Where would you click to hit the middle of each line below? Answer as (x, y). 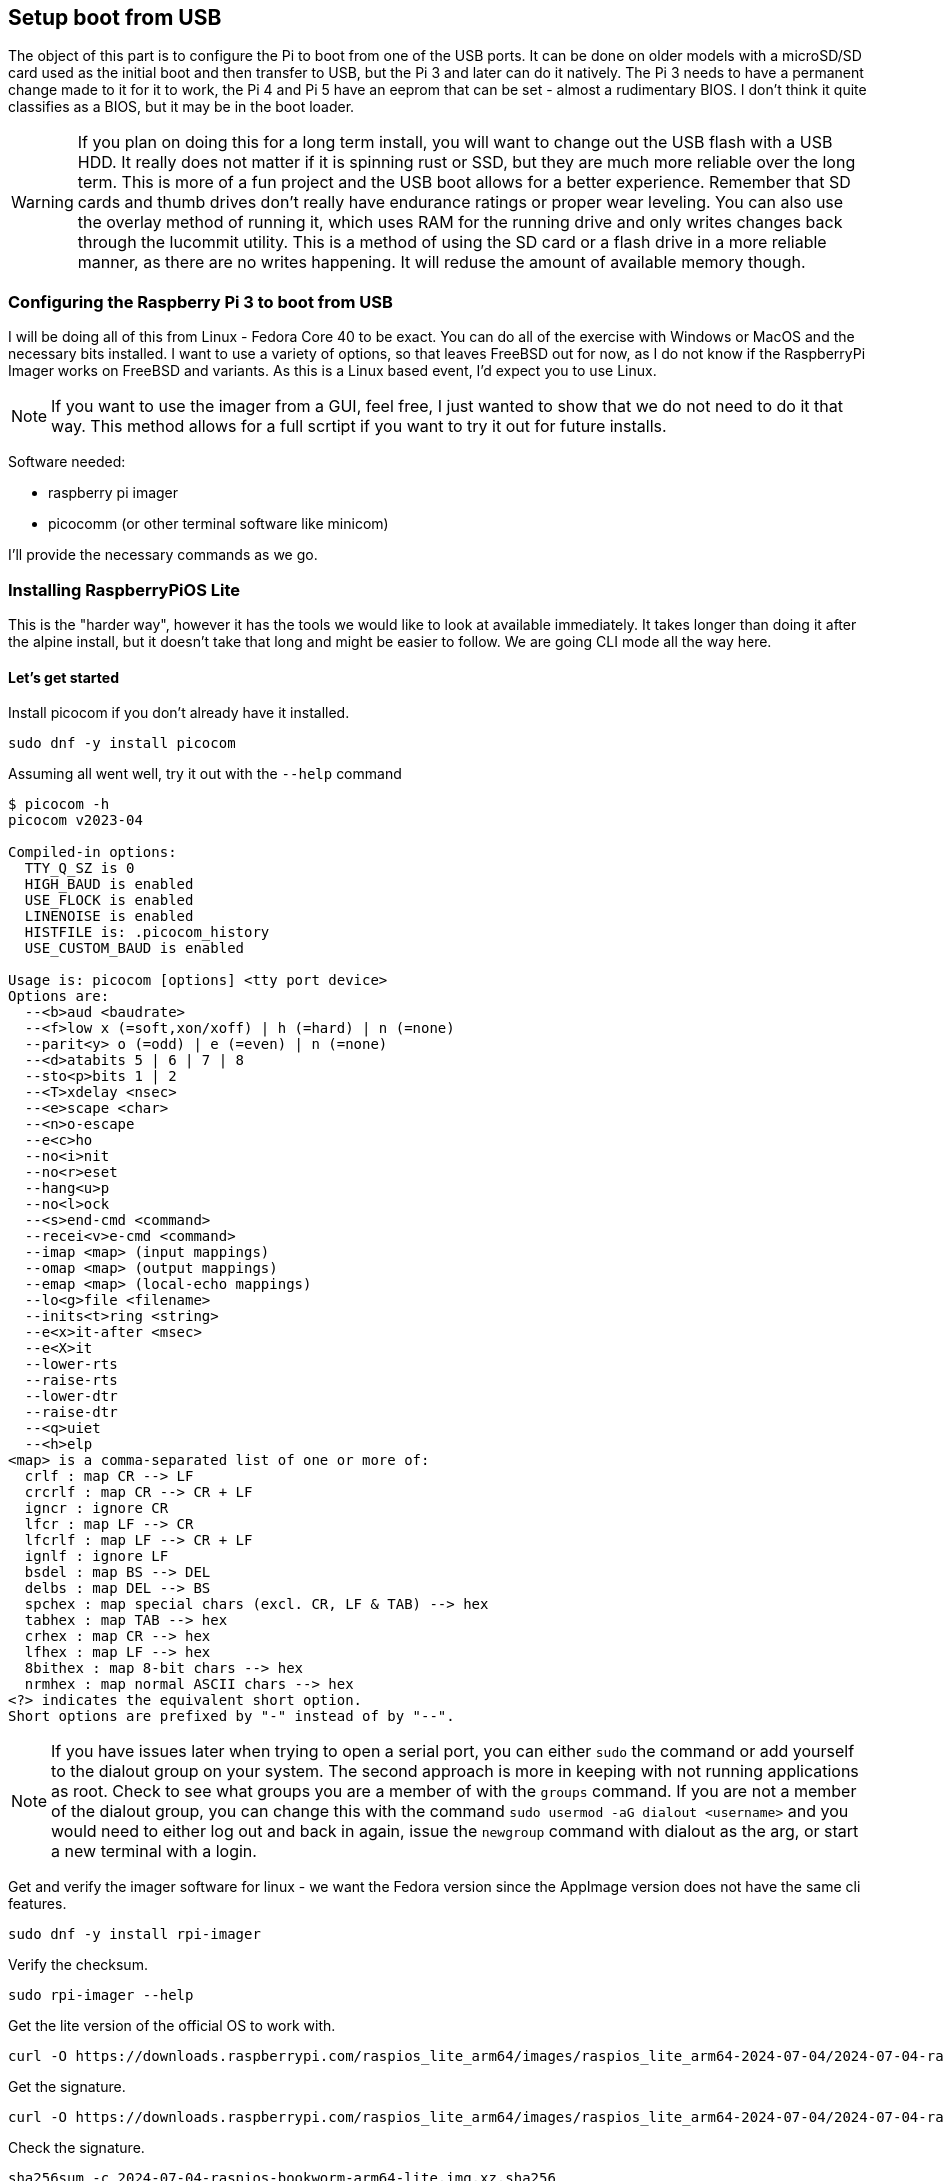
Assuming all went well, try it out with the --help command (205, 774)
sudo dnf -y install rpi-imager (134, 1934)
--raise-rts (71, 1380)
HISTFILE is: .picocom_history (147, 932)
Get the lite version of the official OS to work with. (172, 2026)
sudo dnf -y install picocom (122, 743)
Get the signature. (67, 2087)
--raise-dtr (71, 1412)
